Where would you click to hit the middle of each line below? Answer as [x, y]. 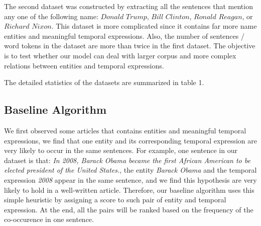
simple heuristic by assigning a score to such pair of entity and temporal [115, 200]
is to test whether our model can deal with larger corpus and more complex [120, 55]
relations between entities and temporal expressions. [84, 65]
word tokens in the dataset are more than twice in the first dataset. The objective [130, 46]
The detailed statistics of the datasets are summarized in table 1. [104, 82]
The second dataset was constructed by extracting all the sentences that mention [128, 6]
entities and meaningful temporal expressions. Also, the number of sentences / [124, 35]
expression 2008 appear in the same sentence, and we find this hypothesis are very [130, 179]
